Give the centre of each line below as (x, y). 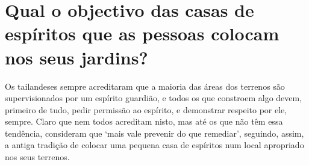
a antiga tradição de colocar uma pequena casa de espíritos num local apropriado (154, 145)
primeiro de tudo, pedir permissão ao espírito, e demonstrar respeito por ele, (146, 109)
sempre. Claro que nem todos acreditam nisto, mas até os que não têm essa (144, 121)
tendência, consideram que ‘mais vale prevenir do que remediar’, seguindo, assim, (154, 133)
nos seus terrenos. (37, 157)
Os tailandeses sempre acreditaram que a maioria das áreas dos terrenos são (145, 86)
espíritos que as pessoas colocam (142, 33)
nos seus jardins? (76, 57)
